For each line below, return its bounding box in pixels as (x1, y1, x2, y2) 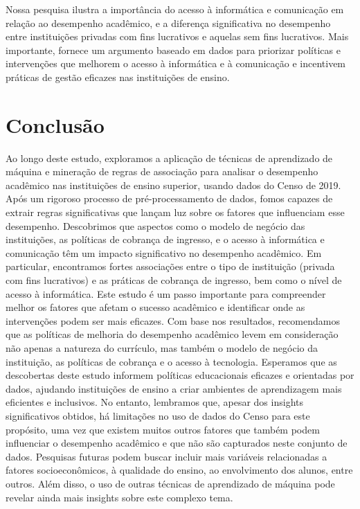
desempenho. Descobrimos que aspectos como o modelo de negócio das (6, 218, 305, 233)
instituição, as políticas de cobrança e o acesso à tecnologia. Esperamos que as (6, 354, 337, 368)
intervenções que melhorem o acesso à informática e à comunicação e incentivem (6, 56, 346, 71)
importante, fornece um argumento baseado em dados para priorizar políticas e (6, 42, 341, 57)
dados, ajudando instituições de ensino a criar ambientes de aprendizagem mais (6, 381, 342, 395)
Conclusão (6, 110, 105, 139)
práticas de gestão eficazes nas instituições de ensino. (6, 69, 230, 84)
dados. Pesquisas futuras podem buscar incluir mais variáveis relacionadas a (6, 449, 327, 463)
